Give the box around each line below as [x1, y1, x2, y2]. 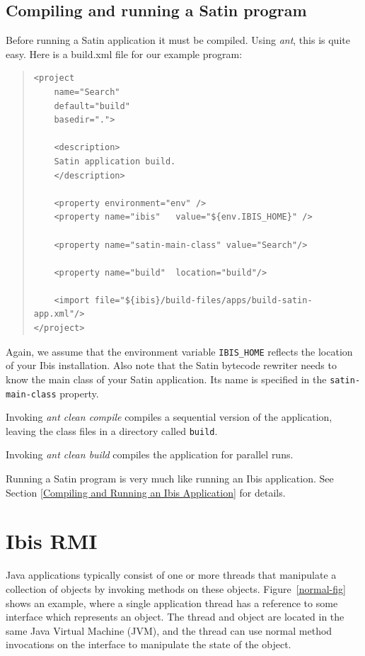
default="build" [54, 101, 130, 111]
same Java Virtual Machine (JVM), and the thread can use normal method [6, 623, 332, 638]
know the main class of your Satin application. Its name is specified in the [6, 371, 327, 386]
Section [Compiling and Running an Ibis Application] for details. [6, 485, 286, 499]
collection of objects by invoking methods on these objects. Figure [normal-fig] [6, 581, 346, 596]
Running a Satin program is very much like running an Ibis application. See [6, 471, 334, 486]
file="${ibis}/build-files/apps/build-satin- [94, 295, 313, 305]
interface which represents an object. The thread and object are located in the [6, 609, 344, 624]
